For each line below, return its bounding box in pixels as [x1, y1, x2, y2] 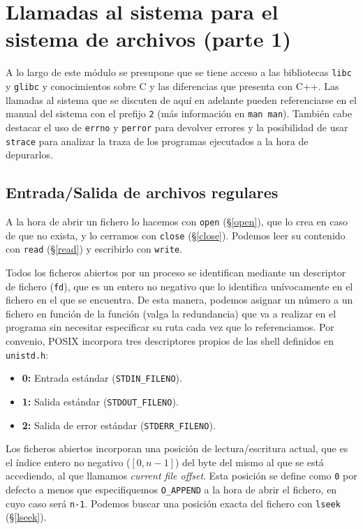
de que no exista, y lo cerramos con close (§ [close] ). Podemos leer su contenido [6, 228, 346, 242]
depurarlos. [6, 147, 53, 162]
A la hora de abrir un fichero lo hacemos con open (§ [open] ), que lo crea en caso [6, 214, 348, 228]
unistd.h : [6, 347, 49, 362]
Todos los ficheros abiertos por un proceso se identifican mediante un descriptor [6, 264, 346, 279]
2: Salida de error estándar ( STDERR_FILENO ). [22, 417, 216, 432]
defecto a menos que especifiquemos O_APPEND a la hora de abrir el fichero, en [6, 482, 337, 497]
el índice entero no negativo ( [6, 454, 131, 469]
